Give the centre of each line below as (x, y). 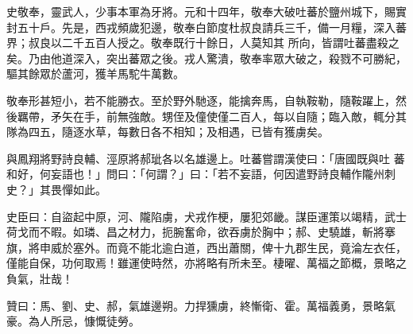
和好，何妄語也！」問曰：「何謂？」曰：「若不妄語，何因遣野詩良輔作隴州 (195, 174)
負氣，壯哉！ (40, 278)
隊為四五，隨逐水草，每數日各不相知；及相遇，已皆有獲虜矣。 (168, 132)
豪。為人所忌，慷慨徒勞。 (73, 321)
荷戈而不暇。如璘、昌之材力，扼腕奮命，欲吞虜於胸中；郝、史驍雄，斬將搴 (201, 232)
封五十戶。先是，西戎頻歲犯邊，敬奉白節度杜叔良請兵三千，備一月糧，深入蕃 (206, 27)
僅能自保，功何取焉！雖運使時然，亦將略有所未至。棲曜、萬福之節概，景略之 (206, 263)
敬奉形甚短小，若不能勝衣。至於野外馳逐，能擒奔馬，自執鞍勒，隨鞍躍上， (201, 100)
